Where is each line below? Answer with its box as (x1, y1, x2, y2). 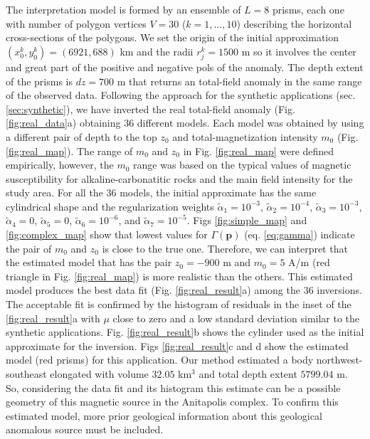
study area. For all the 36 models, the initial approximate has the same (6, 185, 317, 200)
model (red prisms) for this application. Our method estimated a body (6, 352, 314, 367)
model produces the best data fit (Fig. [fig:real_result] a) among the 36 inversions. (6, 282, 362, 297)
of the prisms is (6, 73, 73, 88)
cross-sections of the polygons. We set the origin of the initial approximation (6, 30, 339, 45)
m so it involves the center (241, 43, 356, 58)
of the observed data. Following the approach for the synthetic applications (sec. (6, 88, 356, 102)
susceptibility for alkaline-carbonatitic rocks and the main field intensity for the (6, 171, 353, 186)
